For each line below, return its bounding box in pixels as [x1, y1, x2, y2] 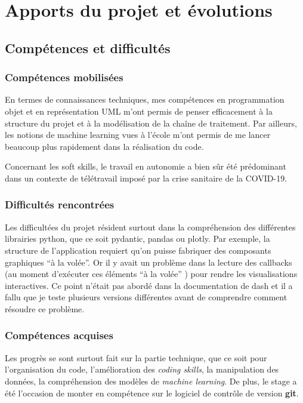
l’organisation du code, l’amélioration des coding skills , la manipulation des [5, 363, 279, 376]
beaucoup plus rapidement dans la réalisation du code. [5, 140, 204, 152]
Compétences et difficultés [5, 38, 171, 57]
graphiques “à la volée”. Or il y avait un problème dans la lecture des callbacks [5, 256, 292, 268]
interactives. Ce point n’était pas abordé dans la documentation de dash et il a [5, 279, 293, 291]
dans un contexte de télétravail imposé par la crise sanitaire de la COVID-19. [5, 171, 287, 184]
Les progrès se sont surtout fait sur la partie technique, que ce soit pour [5, 351, 267, 364]
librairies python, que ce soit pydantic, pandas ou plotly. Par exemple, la [5, 232, 270, 245]
